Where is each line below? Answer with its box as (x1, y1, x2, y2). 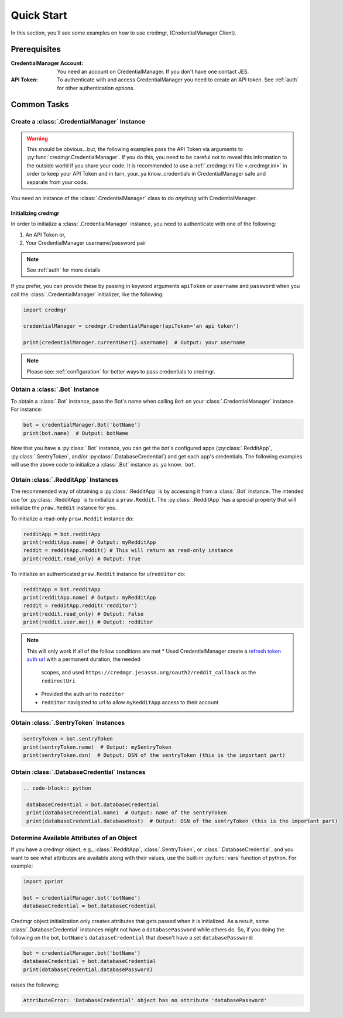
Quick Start (11, 9, 67, 22)
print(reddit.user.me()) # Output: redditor (23, 619, 153, 626)
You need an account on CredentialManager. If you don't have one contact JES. (57, 68, 249, 75)
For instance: (11, 406, 43, 413)
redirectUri (41, 677, 76, 684)
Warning (26, 135, 48, 142)
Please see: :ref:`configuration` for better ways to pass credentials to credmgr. (26, 368, 216, 375)
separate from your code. (26, 179, 88, 186)
